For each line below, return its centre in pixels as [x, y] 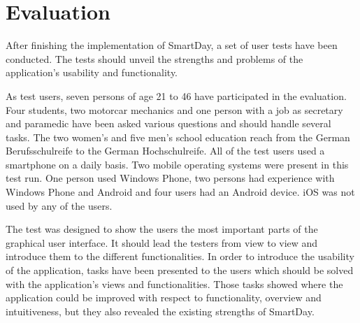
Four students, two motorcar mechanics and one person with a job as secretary [174, 109]
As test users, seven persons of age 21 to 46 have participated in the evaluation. [176, 95]
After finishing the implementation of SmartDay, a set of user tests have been [172, 45]
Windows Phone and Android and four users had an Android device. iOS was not [180, 192]
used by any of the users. [59, 205]
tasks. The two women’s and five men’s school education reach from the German [178, 137]
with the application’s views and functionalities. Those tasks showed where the [174, 283]
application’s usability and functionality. [92, 72]
